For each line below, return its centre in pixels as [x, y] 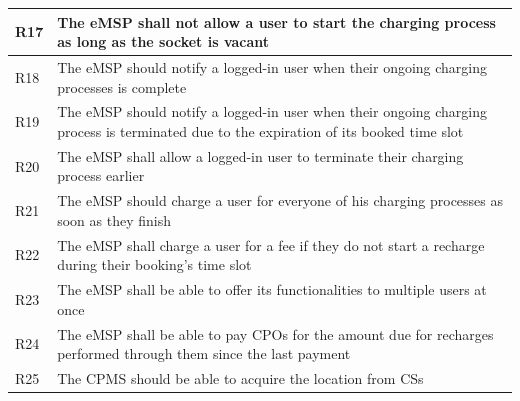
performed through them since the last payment [204, 353]
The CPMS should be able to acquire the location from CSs [240, 378]
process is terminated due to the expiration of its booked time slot [260, 130]
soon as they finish [114, 219]
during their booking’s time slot [154, 264]
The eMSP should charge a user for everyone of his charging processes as [280, 200]
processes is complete [122, 86]
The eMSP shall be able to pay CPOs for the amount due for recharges [275, 333]
